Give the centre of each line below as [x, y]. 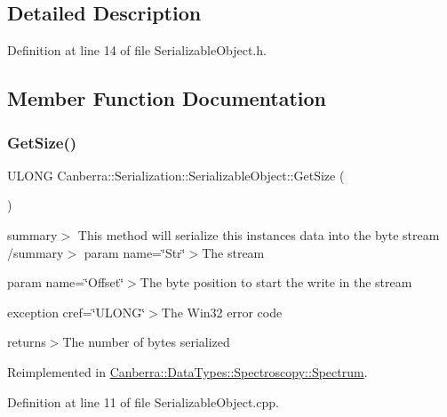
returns [27, 342]
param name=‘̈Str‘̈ [135, 252]
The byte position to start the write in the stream [276, 282]
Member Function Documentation [167, 98]
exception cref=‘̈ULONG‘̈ [76, 312]
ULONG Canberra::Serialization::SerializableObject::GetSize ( [176, 175]
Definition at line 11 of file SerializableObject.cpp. [143, 401]
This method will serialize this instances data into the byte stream [259, 234]
